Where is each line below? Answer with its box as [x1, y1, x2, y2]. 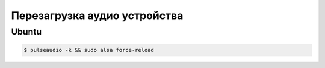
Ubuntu [11, 26, 42, 37]
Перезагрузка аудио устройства [11, 9, 184, 22]
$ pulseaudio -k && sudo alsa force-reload [23, 47, 155, 53]
